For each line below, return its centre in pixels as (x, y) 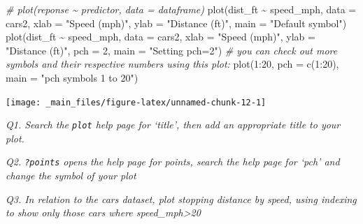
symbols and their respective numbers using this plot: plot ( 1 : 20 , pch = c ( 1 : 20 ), (172, 64)
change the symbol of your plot (71, 176)
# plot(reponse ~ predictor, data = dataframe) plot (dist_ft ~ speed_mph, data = (181, 9)
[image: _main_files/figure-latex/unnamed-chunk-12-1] (136, 102)
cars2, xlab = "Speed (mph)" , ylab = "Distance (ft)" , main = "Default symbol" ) (176, 23)
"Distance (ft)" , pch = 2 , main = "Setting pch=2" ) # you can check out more (172, 50)
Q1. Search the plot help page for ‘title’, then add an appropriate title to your (173, 125)
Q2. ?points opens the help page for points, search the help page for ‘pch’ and (173, 162)
